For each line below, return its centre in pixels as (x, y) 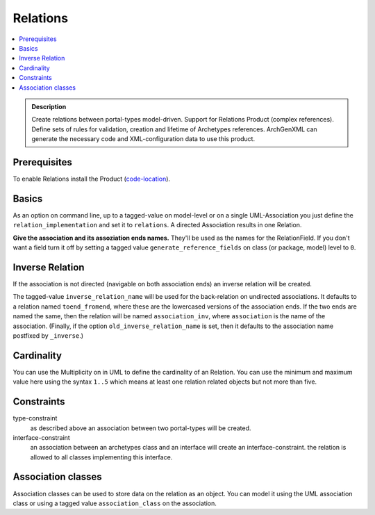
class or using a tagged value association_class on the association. (115, 503)
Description (49, 106)
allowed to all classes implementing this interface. (101, 457)
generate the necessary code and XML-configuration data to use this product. (143, 139)
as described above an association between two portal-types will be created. (141, 428)
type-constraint (35, 418)
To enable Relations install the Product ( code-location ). (91, 179)
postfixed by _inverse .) (48, 335)
